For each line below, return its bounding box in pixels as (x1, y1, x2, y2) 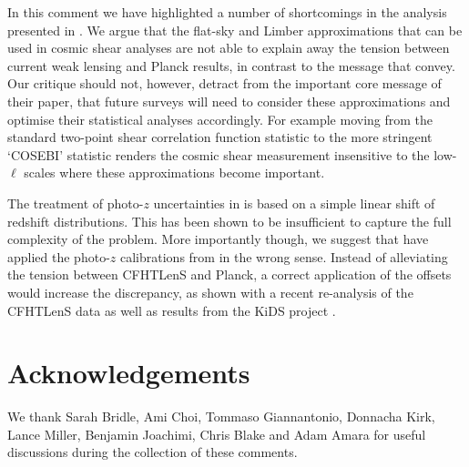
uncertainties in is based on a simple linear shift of (153, 193, 435, 212)
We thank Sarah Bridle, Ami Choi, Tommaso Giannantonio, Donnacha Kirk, (7, 407, 435, 426)
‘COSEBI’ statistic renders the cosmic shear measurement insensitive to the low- (7, 145, 457, 164)
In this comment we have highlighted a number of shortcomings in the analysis (7, 3, 447, 21)
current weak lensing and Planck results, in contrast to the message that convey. (7, 56, 455, 75)
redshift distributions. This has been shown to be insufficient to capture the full (7, 211, 452, 230)
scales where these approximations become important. (24, 163, 325, 182)
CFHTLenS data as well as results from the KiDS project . (7, 300, 336, 320)
